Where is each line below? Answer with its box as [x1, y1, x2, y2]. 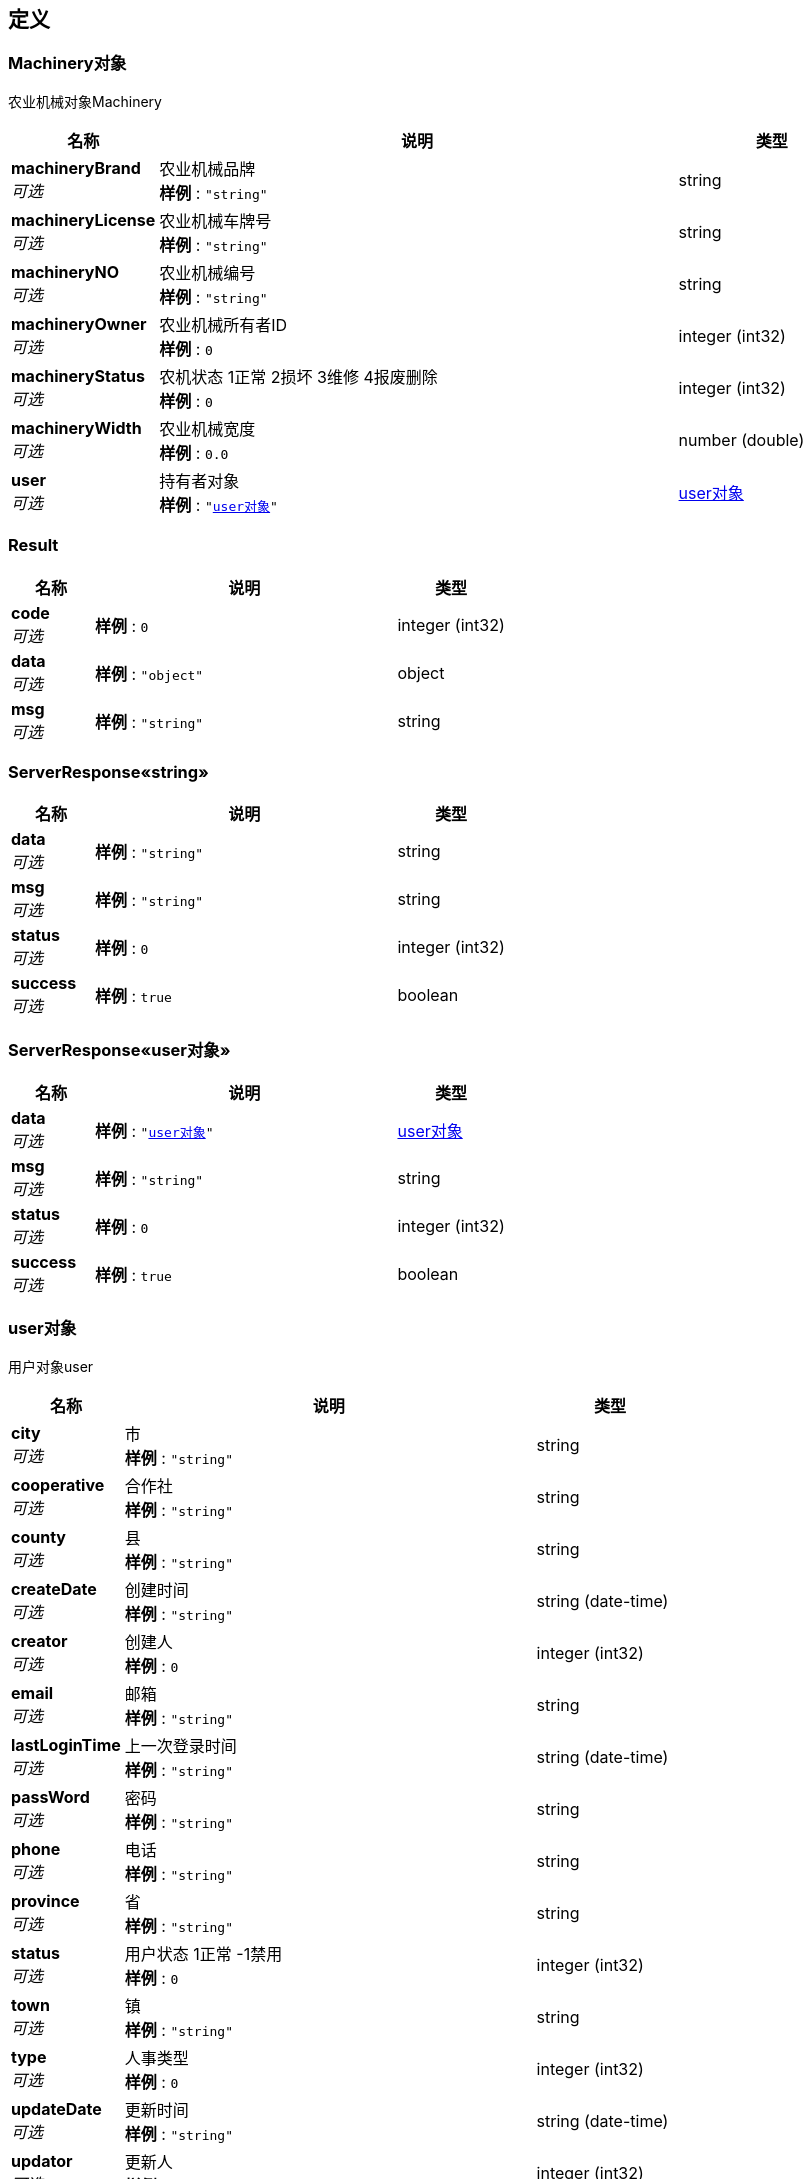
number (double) [678, 429, 805, 450]
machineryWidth [11, 417, 142, 438]
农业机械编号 [159, 262, 256, 283]
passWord [11, 1786, 90, 1807]
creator [11, 1630, 68, 1651]
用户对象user [8, 1357, 94, 1375]
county [11, 1526, 66, 1547]
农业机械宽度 [159, 418, 256, 439]
